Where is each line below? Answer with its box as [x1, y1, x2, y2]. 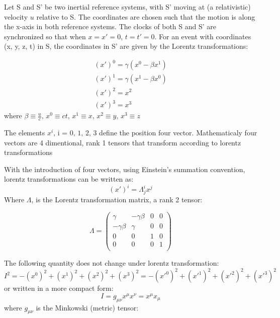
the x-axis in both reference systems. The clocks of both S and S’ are [4, 21, 217, 32]
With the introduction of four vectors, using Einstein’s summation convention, [4, 164, 245, 174]
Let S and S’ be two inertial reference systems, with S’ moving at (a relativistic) [4, 2, 251, 12]
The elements [4, 127, 45, 137]
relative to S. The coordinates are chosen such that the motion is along [36, 11, 255, 22]
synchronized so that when [4, 31, 86, 41]
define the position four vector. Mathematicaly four [99, 127, 257, 137]
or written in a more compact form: [4, 283, 114, 293]
